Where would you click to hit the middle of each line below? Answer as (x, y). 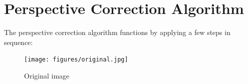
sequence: (19, 42)
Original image (47, 75)
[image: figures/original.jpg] (76, 60)
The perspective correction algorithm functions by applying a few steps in (117, 32)
